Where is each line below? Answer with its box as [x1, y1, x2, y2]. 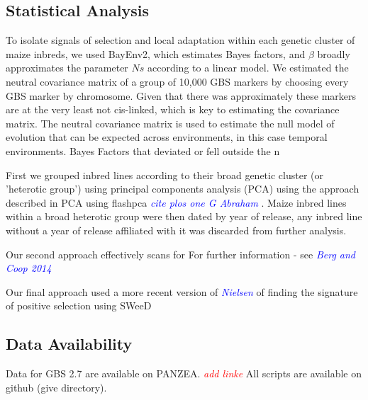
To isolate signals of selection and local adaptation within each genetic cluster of [6, 33, 355, 47]
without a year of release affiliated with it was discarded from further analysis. [6, 222, 347, 237]
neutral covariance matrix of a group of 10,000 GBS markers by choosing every [6, 74, 349, 88]
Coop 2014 [6, 261, 52, 275]
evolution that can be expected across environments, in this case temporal [6, 130, 328, 144]
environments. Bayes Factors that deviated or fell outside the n [6, 143, 280, 158]
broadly [317, 46, 350, 61]
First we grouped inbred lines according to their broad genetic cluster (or [6, 167, 323, 182]
